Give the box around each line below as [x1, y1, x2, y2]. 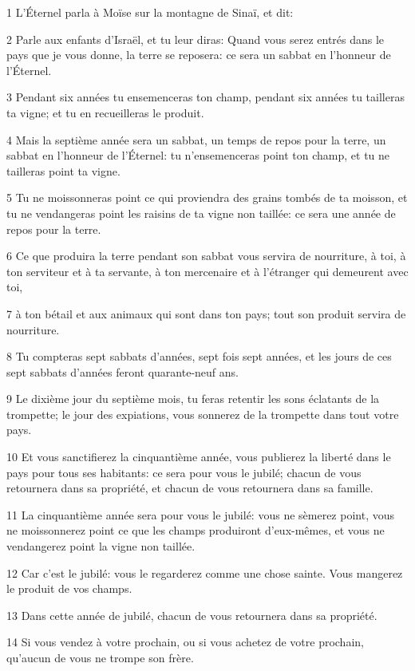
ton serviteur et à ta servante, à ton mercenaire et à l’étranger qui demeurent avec [6, 262, 409, 279]
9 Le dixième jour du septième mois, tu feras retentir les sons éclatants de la [6, 390, 380, 407]
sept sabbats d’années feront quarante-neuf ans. [6, 363, 239, 380]
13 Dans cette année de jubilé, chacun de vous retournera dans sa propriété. [6, 606, 377, 623]
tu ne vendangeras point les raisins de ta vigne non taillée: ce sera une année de [6, 204, 396, 221]
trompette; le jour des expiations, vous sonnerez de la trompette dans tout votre [6, 405, 399, 422]
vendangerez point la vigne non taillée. [6, 538, 196, 555]
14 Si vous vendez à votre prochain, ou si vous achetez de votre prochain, [6, 634, 364, 650]
